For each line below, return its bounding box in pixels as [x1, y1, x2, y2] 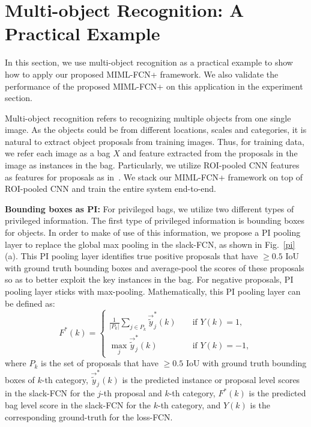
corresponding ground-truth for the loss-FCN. [5, 410, 173, 423]
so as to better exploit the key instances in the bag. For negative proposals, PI [5, 273, 294, 286]
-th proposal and [101, 387, 162, 399]
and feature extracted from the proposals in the [122, 147, 298, 159]
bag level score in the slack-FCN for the [5, 398, 151, 411]
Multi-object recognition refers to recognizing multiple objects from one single [5, 111, 291, 124]
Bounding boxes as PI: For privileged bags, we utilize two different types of [5, 202, 294, 215]
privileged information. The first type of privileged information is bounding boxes [5, 214, 305, 227]
